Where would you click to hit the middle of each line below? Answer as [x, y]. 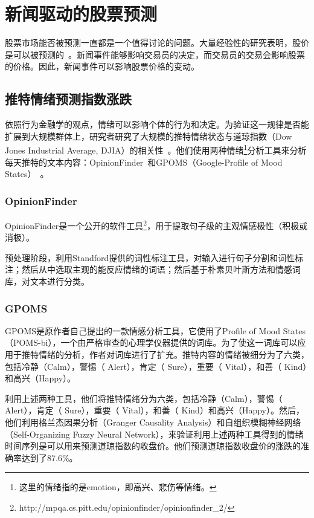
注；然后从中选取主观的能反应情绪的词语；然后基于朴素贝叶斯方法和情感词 [153, 269]
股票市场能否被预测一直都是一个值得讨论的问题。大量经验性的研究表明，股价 [157, 43]
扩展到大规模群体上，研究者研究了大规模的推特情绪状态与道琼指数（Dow [149, 136]
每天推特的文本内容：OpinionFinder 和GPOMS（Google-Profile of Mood [144, 162]
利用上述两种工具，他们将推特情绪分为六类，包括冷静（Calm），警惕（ [144, 398]
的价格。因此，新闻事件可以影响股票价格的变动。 [102, 66]
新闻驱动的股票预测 [81, 14]
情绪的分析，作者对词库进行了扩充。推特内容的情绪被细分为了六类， [174, 354]
